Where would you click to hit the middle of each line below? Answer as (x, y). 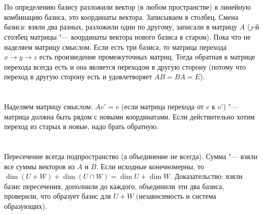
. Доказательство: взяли (206, 176)
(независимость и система (176, 196)
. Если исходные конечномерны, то (150, 166)
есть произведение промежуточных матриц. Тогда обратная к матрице (147, 57)
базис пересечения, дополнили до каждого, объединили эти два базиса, (114, 186)
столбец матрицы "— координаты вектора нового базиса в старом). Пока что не (127, 36)
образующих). (26, 206)
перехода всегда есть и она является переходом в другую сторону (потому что (125, 66)
